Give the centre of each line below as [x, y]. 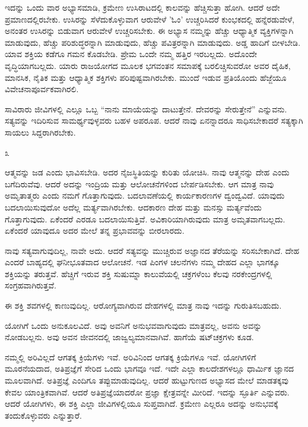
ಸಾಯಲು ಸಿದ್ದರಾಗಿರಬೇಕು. [40, 132]
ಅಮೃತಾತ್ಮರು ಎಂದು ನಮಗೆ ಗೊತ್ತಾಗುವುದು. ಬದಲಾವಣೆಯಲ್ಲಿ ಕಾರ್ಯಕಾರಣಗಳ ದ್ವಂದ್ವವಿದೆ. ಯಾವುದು [145, 195]
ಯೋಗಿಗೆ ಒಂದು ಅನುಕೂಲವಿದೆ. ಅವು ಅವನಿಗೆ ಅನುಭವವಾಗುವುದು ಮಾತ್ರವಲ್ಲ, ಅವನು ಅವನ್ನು [134, 325]
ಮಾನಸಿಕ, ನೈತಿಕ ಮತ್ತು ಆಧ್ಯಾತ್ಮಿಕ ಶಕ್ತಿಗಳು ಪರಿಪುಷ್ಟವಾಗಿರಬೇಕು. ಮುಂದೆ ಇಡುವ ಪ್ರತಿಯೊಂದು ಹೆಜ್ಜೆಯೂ [146, 77]
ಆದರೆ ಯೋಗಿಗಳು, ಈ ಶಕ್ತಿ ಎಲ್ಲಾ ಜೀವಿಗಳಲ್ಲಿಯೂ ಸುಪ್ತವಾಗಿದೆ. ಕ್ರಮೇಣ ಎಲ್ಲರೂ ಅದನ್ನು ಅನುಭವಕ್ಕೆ [142, 404]
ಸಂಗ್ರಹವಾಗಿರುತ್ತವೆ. [31, 285]
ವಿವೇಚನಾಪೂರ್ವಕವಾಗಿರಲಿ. [42, 89]
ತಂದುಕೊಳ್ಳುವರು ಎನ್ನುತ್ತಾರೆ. [43, 415]
